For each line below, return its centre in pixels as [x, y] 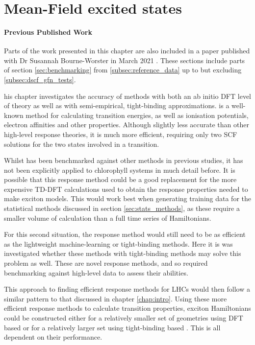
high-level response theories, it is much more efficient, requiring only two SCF [121, 134]
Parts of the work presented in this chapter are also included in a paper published [127, 51]
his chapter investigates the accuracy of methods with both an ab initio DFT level [127, 96]
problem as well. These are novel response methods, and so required [106, 263]
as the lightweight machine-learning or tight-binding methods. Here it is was [118, 243]
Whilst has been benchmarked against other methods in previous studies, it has [124, 160]
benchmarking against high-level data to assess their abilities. [96, 272]
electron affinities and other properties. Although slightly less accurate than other [127, 125]
